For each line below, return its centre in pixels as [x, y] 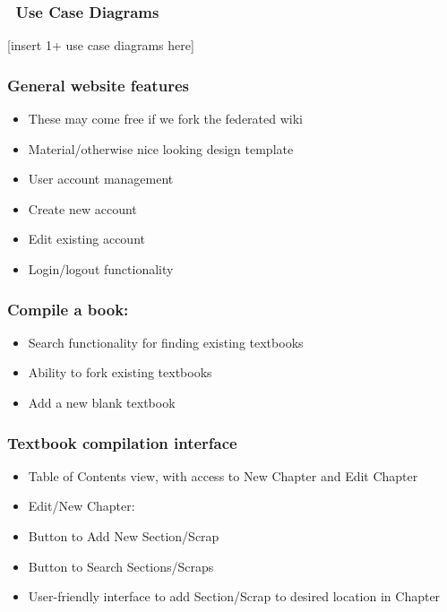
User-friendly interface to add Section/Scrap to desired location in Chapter [234, 596]
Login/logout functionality [101, 269]
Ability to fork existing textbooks [120, 372]
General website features [98, 85]
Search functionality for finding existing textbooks [166, 342]
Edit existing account [86, 239]
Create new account [82, 208]
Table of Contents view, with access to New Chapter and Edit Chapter [223, 475]
